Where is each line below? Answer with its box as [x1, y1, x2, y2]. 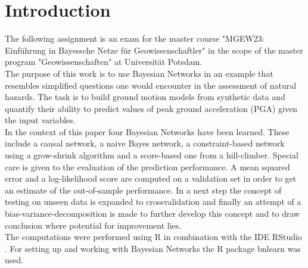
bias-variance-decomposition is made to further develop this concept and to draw [5, 207, 300, 220]
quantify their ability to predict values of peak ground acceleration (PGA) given [5, 102, 297, 114]
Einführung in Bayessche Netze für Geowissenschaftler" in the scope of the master [5, 43, 303, 56]
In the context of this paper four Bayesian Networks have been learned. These [5, 125, 290, 138]
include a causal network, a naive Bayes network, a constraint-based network [5, 137, 285, 149]
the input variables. [5, 114, 76, 126]
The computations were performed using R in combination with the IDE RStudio [5, 230, 302, 243]
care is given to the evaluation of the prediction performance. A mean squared [5, 160, 290, 173]
